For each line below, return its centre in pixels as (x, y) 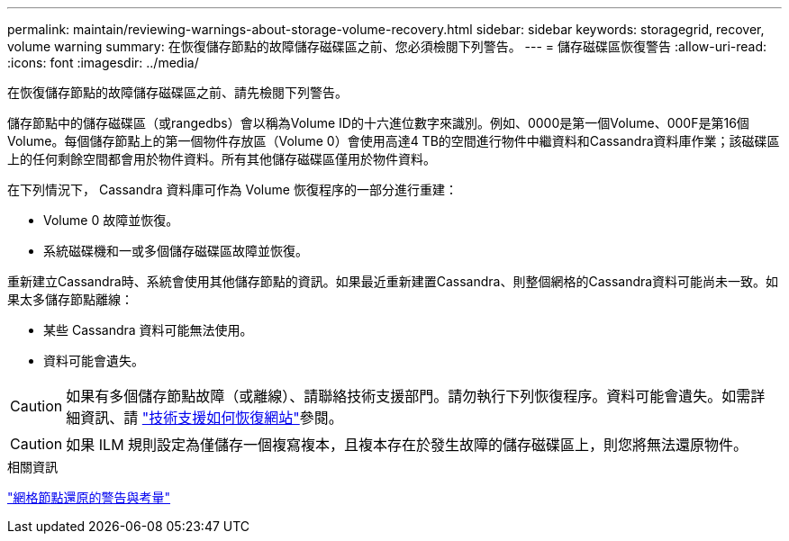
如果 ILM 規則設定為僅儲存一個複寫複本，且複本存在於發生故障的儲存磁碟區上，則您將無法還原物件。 (407, 445)
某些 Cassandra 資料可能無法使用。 (148, 330)
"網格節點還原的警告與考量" (89, 497)
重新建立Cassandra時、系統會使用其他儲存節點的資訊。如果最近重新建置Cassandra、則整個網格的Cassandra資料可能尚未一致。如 (393, 281)
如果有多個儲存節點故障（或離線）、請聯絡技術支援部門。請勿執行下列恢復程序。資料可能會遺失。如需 (408, 396)
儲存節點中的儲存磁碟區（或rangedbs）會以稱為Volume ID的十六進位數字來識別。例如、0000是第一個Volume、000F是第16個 (378, 123)
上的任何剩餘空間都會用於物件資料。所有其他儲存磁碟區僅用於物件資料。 (222, 159)
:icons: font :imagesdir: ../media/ (103, 63)
